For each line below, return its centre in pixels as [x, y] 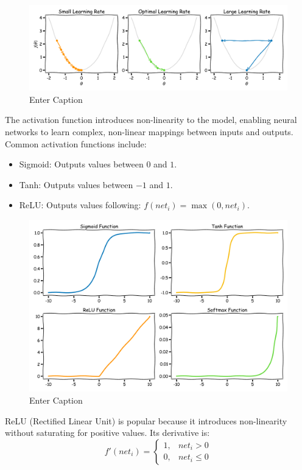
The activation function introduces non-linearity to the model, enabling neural [151, 120]
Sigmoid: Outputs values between [81, 164]
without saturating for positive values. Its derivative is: [107, 433]
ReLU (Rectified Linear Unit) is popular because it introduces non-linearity [146, 420]
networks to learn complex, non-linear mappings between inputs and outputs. [149, 131]
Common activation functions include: [76, 143]
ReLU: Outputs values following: [80, 205]
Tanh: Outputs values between [76, 184]
